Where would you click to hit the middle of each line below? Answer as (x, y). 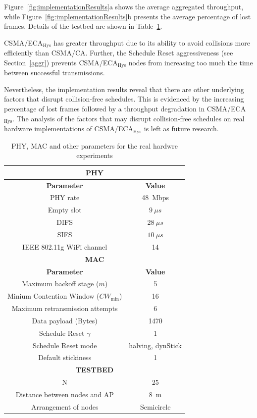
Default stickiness (65, 357)
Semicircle (155, 406)
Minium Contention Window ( (53, 296)
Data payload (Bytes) (65, 320)
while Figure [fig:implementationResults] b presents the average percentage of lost (128, 16)
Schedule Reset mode (65, 345)
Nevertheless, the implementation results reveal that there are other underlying (124, 89)
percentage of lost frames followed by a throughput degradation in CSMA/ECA (125, 109)
